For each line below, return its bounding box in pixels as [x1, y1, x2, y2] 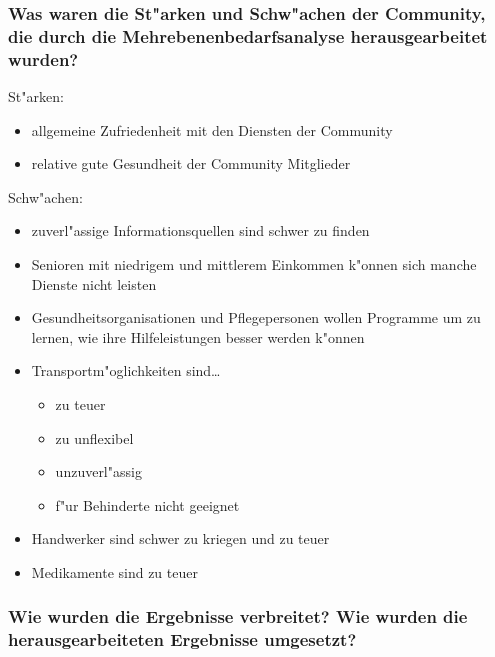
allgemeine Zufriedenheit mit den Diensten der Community [31, 119, 393, 140]
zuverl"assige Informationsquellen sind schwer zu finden [31, 220, 370, 241]
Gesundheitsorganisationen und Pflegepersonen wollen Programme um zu [31, 307, 481, 328]
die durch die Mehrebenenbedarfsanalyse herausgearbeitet [8, 23, 488, 48]
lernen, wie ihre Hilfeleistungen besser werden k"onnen [31, 326, 365, 347]
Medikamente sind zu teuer [31, 561, 198, 582]
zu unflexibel [55, 427, 134, 448]
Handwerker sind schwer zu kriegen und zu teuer [31, 528, 330, 549]
